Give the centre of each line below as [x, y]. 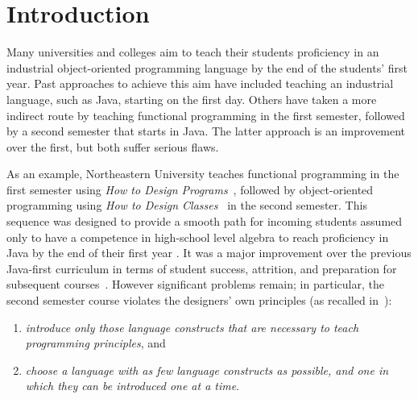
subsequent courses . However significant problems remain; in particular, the [195, 284]
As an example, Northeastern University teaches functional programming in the [203, 174]
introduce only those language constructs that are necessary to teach [192, 327]
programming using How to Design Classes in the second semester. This [187, 205]
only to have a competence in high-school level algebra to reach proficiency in [198, 237]
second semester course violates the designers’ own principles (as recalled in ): [199, 300]
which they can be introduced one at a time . [132, 386]
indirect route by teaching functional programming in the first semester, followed [206, 115]
